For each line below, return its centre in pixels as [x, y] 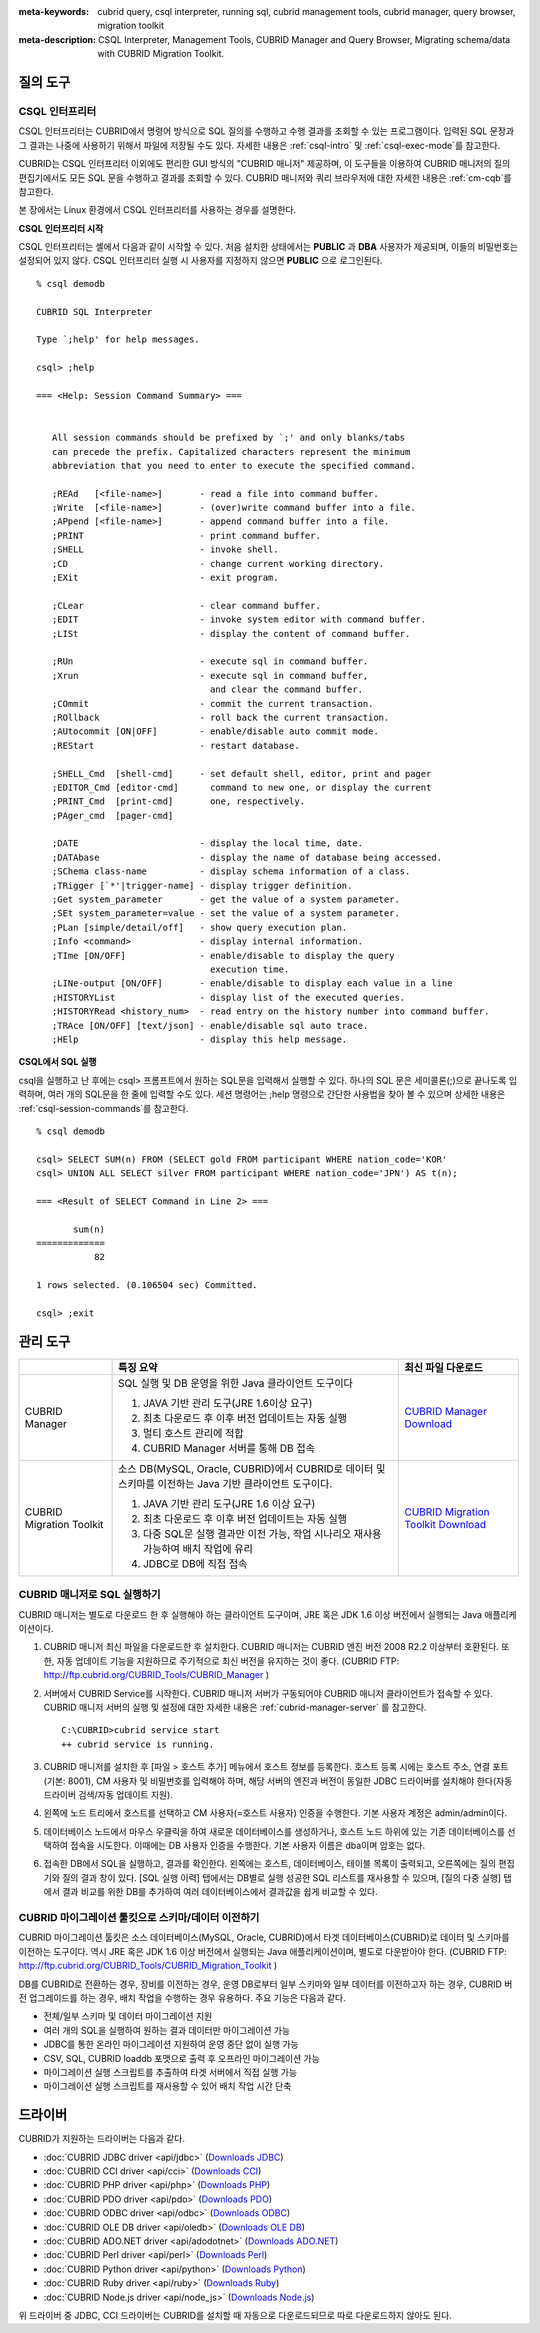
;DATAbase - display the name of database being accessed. [247, 857]
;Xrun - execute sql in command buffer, [210, 675]
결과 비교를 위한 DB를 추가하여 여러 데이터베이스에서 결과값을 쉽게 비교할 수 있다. [220, 1892]
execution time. [250, 969]
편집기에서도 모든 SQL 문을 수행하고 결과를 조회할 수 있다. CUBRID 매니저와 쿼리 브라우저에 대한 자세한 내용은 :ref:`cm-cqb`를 [265, 177]
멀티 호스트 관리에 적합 [193, 1433]
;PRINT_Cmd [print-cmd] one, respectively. [178, 801]
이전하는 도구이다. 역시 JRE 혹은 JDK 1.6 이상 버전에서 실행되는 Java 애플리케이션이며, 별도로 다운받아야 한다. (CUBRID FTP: [262, 1951]
